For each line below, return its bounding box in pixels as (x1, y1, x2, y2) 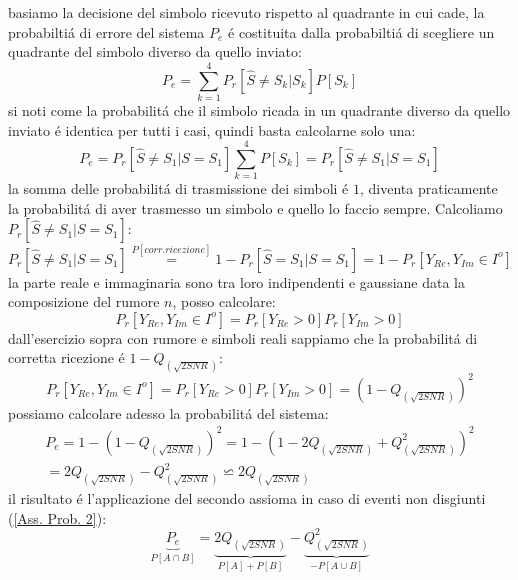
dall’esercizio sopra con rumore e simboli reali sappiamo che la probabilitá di (8, 327, 478, 348)
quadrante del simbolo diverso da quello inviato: (8, 41, 302, 62)
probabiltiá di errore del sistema (8, 21, 205, 42)
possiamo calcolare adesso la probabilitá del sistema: (8, 402, 329, 423)
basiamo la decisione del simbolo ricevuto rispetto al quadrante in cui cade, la (8, 2, 485, 22)
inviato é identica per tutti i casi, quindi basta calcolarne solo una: (8, 119, 416, 140)
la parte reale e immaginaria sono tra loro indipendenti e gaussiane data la (8, 271, 465, 292)
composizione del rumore (8, 291, 160, 312)
